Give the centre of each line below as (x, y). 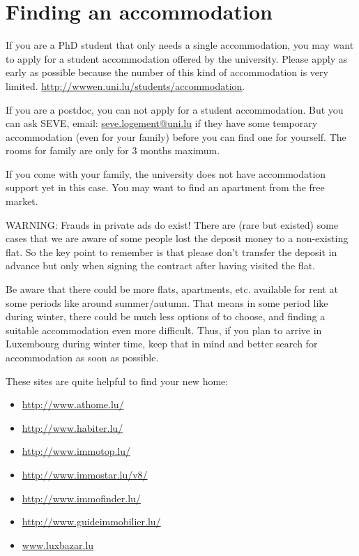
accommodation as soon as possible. (82, 357)
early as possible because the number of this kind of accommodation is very (167, 72)
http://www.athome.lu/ (73, 404)
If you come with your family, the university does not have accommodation (166, 173)
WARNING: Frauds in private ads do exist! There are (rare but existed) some (172, 224)
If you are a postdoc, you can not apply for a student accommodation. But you (175, 109)
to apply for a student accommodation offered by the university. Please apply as (177, 58)
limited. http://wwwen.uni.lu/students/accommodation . (125, 85)
